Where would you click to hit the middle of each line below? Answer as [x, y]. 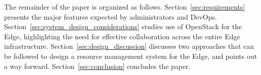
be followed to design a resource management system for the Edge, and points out [130, 56]
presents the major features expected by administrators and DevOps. [111, 16]
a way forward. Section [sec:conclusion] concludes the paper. [97, 66]
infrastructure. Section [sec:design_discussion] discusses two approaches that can [129, 46]
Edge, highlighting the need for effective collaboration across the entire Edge [122, 36]
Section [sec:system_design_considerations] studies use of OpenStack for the [123, 26]
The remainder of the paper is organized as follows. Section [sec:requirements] [125, 7]
